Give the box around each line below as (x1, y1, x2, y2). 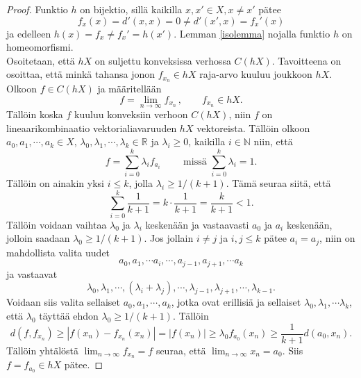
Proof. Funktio (6, 2, 68, 16)
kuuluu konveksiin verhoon (74, 107, 188, 122)
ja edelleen (6, 26, 51, 40)
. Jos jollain (144, 231, 194, 245)
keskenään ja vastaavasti (145, 217, 249, 231)
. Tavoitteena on (271, 53, 342, 67)
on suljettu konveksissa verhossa (94, 53, 231, 67)
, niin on (319, 231, 355, 245)
